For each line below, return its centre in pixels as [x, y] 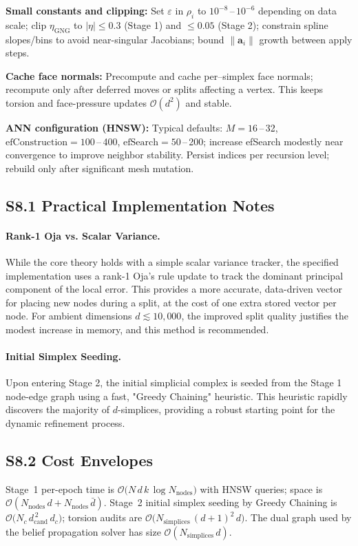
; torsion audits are [102, 517]
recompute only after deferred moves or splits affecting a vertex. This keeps [165, 89]
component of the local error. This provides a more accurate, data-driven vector [174, 289]
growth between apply [306, 39]
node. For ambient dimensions [69, 316]
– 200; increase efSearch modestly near [263, 141]
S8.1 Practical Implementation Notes [140, 205]
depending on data [297, 10]
